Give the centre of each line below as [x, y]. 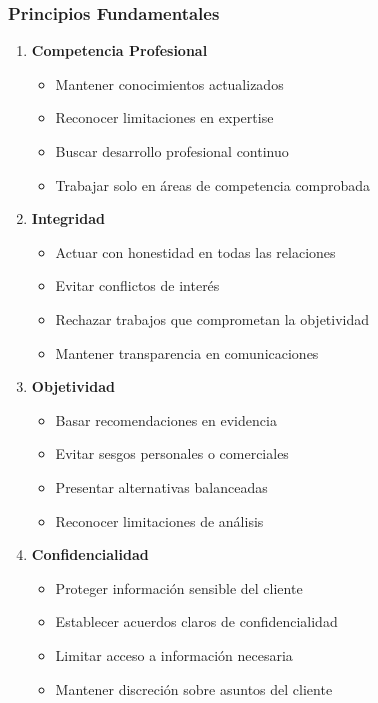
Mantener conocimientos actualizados [169, 83]
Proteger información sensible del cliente [179, 587]
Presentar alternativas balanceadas [161, 486]
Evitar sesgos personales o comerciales [172, 453]
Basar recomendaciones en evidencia [166, 419]
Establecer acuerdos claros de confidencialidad [196, 621]
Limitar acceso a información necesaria [174, 654]
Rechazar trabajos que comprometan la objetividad [212, 318]
